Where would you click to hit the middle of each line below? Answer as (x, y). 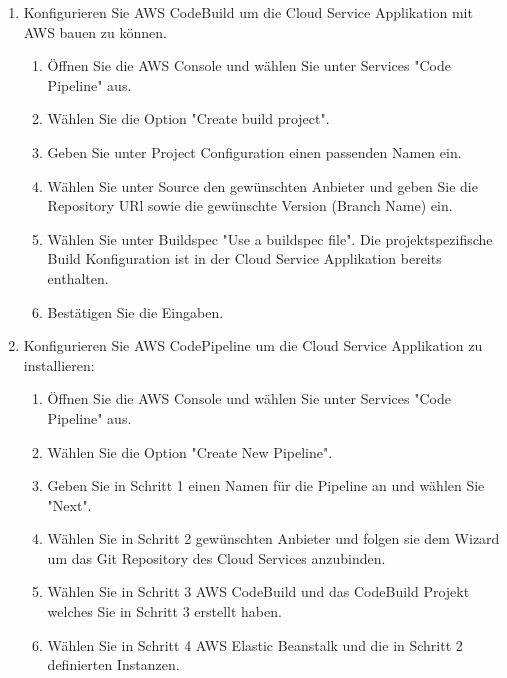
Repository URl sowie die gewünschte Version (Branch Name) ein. (250, 205)
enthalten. (78, 277)
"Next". (69, 504)
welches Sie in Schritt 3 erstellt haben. (164, 611)
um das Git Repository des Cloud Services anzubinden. (216, 557)
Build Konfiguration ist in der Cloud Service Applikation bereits (244, 258)
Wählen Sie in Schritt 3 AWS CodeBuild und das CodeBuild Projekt (258, 591)
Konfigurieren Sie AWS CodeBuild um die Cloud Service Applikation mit (248, 12)
